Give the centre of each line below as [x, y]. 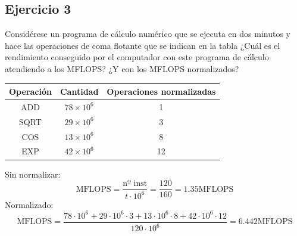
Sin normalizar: [33, 174]
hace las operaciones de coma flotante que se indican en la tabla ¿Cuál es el [143, 45]
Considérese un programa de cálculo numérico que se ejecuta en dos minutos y [148, 34]
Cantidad [79, 91]
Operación [30, 91]
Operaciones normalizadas [161, 91]
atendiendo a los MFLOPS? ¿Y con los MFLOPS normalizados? [122, 68]
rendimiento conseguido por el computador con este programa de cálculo [137, 57]
